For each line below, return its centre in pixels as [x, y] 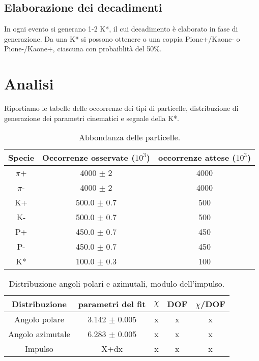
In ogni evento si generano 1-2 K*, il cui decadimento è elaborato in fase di [121, 29]
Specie [21, 158]
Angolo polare [39, 319]
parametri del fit [112, 304]
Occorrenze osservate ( [89, 158]
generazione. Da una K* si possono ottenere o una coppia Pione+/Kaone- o [122, 38]
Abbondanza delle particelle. [129, 137]
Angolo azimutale [39, 334]
